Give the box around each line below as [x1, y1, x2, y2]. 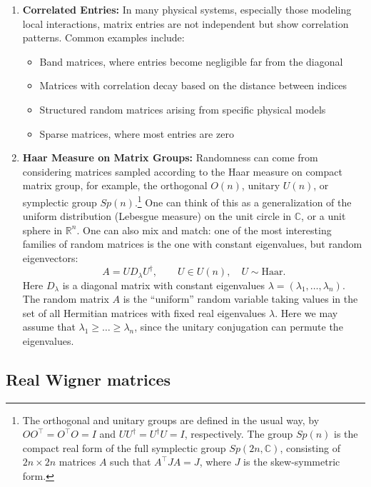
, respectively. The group [184, 426, 293, 441]
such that [110, 454, 151, 469]
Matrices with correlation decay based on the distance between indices [39, 78, 347, 93]
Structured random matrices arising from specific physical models [39, 101, 326, 116]
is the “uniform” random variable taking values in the [123, 291, 358, 306]
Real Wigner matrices [6, 368, 171, 390]
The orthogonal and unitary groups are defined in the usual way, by [22, 412, 320, 427]
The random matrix [22, 291, 109, 306]
